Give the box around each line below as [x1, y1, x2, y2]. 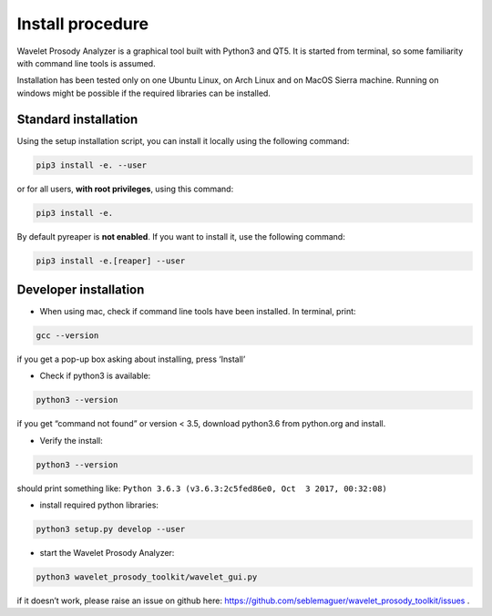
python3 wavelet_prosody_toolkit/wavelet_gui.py [36, 572, 258, 582]
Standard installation [16, 111, 138, 127]
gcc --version [36, 331, 99, 341]
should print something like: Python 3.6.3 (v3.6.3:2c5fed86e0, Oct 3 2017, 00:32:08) [16, 483, 387, 494]
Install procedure [16, 14, 149, 34]
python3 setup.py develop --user [36, 524, 186, 535]
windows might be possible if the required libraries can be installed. [16, 87, 271, 98]
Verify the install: [39, 435, 104, 446]
